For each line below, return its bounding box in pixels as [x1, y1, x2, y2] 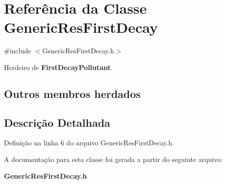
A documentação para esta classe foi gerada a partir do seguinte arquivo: [4, 154, 223, 164]
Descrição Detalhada [4, 115, 110, 130]
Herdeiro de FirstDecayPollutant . [4, 62, 113, 72]
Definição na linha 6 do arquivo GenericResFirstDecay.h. [4, 138, 174, 148]
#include [4, 46, 31, 56]
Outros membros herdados [4, 86, 141, 101]
